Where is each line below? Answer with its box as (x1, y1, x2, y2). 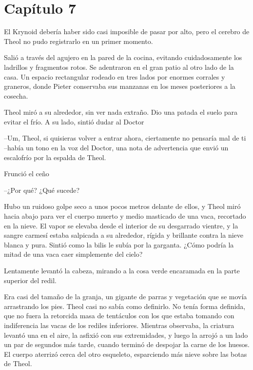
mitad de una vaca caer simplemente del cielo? (4, 249, 143, 259)
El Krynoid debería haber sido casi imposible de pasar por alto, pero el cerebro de (4, 26, 250, 37)
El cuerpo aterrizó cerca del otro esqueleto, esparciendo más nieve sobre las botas (4, 349, 247, 359)
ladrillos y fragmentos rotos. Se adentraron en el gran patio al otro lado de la (4, 62, 234, 72)
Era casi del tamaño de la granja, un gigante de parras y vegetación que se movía (4, 291, 247, 302)
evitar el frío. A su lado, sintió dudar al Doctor (4, 116, 144, 126)
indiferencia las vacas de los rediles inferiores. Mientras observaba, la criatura (4, 320, 234, 330)
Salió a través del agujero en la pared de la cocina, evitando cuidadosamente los (4, 52, 242, 62)
